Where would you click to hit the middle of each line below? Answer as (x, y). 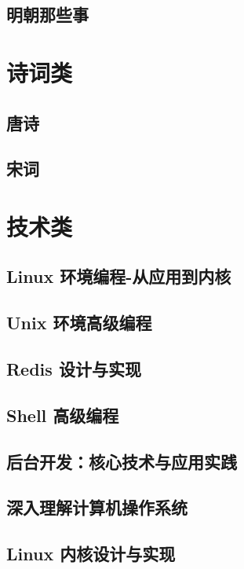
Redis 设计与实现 (74, 369)
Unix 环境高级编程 (79, 323)
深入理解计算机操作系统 (97, 507)
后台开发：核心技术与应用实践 (122, 461)
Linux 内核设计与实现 (91, 554)
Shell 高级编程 (63, 415)
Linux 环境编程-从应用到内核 (119, 276)
